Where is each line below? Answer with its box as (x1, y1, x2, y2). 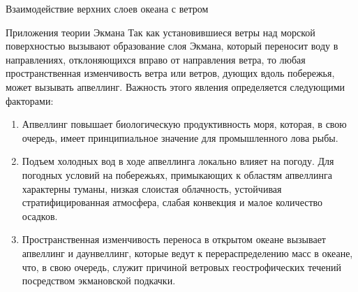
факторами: (6, 93, 54, 108)
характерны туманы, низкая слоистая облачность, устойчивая (22, 181, 282, 196)
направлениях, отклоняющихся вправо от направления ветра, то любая (6, 52, 306, 66)
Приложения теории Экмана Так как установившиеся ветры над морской (6, 24, 315, 39)
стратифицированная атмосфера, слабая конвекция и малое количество (22, 195, 323, 210)
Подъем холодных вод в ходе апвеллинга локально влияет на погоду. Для (22, 154, 334, 168)
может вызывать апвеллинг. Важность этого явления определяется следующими (6, 79, 345, 94)
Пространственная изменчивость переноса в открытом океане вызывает (22, 232, 326, 247)
